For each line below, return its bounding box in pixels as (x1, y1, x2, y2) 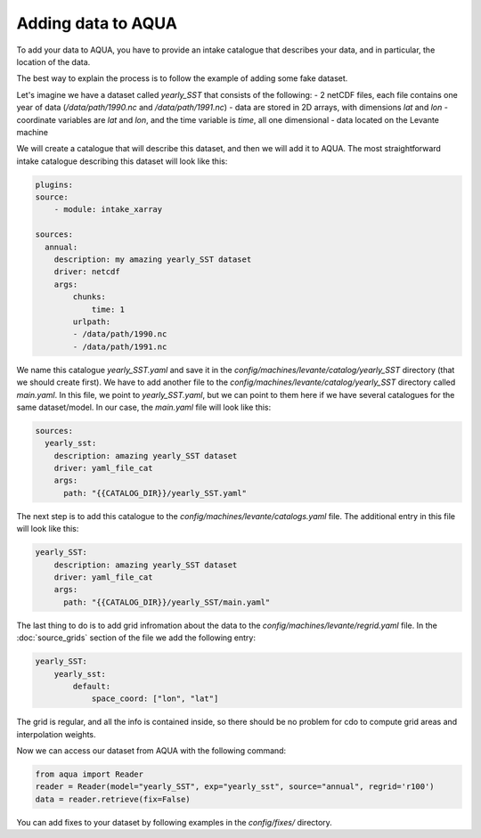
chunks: (72, 292, 107, 302)
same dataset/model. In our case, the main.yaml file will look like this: (16, 402, 272, 412)
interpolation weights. (16, 728, 97, 739)
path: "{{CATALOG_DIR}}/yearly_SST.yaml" (63, 488, 247, 498)
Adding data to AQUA (16, 13, 178, 33)
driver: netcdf (53, 267, 120, 277)
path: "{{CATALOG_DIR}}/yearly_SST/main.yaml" (63, 597, 271, 607)
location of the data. (16, 56, 91, 67)
